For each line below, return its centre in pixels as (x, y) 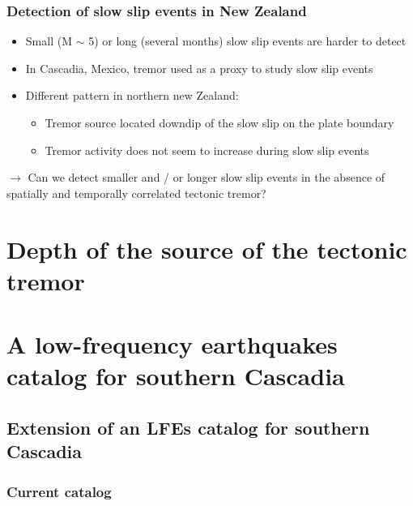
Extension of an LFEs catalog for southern (188, 427)
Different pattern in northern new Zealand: (132, 95)
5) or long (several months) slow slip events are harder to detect (247, 41)
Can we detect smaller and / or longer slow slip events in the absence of (206, 177)
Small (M (49, 41)
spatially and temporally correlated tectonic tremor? (136, 193)
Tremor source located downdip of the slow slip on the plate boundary (219, 122)
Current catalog (59, 491)
